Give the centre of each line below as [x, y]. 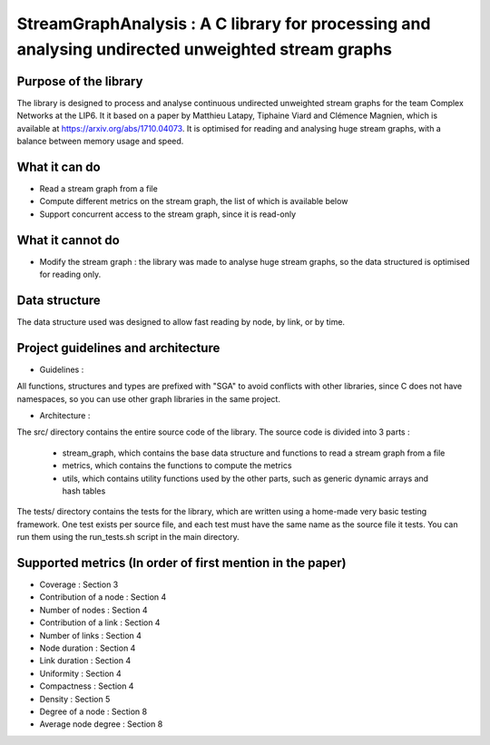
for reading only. [70, 274]
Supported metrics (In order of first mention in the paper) [181, 563]
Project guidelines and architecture [118, 348]
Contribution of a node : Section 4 [103, 597]
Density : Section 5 [75, 699]
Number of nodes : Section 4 [94, 610]
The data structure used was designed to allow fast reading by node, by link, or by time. [181, 321]
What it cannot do [68, 240]
